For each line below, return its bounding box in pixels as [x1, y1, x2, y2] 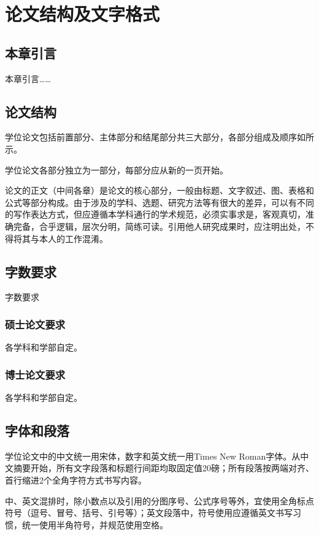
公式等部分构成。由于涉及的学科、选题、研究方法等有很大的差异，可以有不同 [5, 195, 314, 208]
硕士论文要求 [5, 316, 66, 332]
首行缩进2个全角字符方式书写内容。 [5, 473, 147, 486]
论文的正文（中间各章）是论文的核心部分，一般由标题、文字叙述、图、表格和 [5, 184, 314, 197]
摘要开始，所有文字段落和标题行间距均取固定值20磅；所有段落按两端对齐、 [13, 461, 314, 474]
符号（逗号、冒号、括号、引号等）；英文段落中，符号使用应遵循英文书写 [5, 506, 293, 519]
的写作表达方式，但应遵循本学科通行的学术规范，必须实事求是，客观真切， [5, 208, 306, 221]
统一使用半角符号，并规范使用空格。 [21, 518, 168, 531]
